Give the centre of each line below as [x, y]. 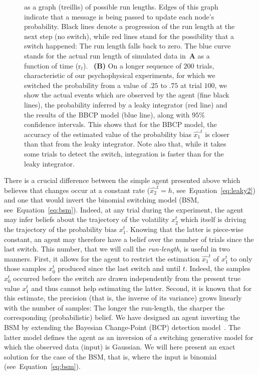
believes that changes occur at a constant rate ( [77, 190]
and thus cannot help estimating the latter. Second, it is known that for [142, 288]
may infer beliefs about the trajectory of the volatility [87, 219]
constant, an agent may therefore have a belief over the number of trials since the [129, 239]
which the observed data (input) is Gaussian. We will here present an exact [120, 347]
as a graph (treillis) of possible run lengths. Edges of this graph [121, 6]
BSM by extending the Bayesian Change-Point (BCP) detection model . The [122, 327]
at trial [191, 85]
